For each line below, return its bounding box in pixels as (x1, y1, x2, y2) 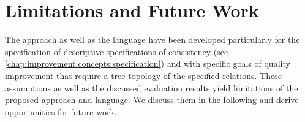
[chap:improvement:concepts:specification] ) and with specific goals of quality (5, 57, 290, 70)
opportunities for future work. (5, 105, 117, 118)
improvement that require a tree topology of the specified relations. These (5, 69, 282, 82)
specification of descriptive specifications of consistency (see (5, 45, 228, 58)
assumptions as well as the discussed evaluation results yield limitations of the (5, 81, 298, 94)
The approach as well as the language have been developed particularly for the (5, 33, 300, 46)
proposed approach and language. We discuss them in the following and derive (5, 93, 299, 106)
